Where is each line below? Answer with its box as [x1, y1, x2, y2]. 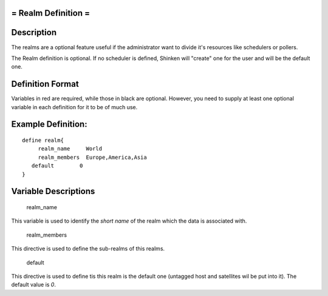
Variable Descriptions [11, 186, 95, 197]
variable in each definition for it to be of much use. [11, 103, 138, 110]
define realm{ [22, 137, 64, 144]
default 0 [31, 163, 83, 169]
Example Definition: [11, 119, 87, 130]
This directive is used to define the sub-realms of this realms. [11, 245, 165, 252]
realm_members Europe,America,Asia [38, 153, 147, 161]
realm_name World [38, 146, 103, 152]
